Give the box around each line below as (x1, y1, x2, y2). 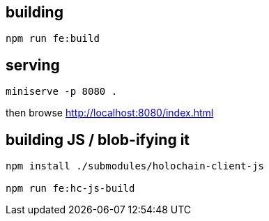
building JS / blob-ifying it (6, 130, 190, 148)
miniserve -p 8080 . (6, 86, 118, 98)
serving (6, 56, 60, 74)
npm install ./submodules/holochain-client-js (6, 160, 264, 172)
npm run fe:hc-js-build (6, 183, 135, 195)
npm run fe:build (6, 33, 100, 45)
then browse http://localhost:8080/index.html (6, 107, 214, 119)
